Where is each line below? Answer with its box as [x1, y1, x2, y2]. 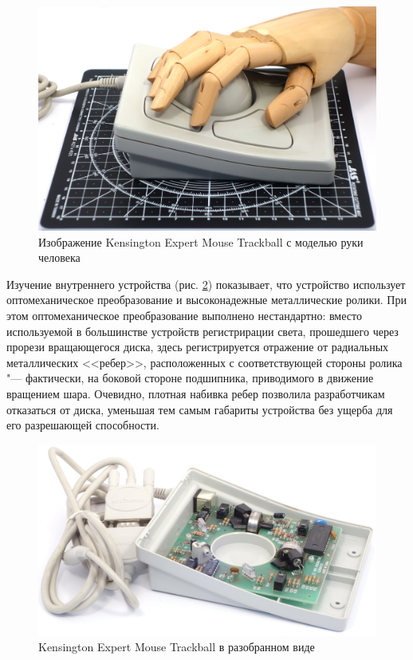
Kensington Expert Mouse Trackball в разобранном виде [38, 638, 315, 655]
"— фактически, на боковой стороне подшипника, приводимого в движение [6, 370, 374, 386]
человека [38, 249, 81, 266]
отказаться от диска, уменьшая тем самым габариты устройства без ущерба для [6, 401, 393, 417]
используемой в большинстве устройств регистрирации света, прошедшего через [6, 322, 399, 339]
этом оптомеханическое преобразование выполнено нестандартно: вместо [6, 306, 362, 323]
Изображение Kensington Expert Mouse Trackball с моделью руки [38, 233, 364, 250]
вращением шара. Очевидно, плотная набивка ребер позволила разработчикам [6, 385, 385, 401]
